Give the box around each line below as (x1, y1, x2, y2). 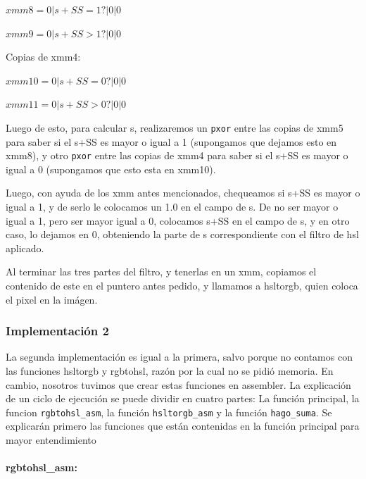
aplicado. (6, 240, 44, 255)
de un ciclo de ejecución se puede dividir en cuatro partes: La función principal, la (6, 391, 360, 406)
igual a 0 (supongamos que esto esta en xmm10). (6, 161, 216, 176)
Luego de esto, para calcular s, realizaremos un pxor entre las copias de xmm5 (6, 120, 343, 135)
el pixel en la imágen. (6, 292, 98, 306)
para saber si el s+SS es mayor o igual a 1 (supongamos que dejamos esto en (6, 134, 337, 149)
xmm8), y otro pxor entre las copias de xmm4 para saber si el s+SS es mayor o (6, 148, 348, 163)
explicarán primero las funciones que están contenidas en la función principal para (6, 418, 360, 433)
